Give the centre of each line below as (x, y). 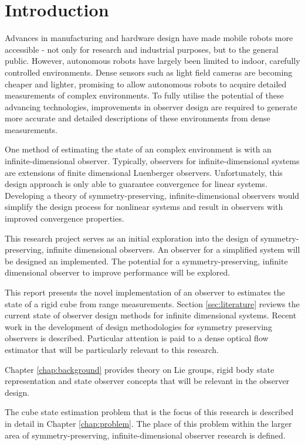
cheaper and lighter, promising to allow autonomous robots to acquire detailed (146, 84)
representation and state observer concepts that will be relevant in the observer (147, 381)
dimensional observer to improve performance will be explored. (118, 272)
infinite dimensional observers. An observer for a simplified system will (173, 249)
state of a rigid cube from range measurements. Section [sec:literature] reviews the (152, 303)
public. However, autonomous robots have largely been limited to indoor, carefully (152, 61)
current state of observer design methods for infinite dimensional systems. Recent (151, 315)
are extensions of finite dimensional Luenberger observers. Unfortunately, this (144, 172)
